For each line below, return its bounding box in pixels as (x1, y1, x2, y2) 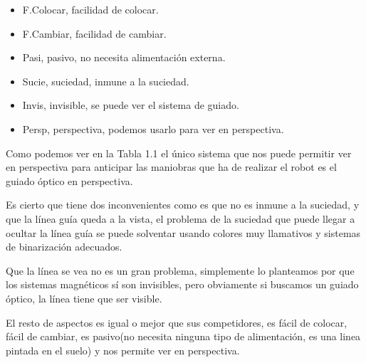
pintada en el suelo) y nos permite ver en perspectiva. (6, 342, 240, 357)
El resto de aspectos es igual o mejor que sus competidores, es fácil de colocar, (6, 315, 347, 330)
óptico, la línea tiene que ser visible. (6, 290, 162, 305)
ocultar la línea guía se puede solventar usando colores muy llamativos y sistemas (6, 225, 361, 240)
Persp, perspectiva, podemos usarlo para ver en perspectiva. (22, 121, 284, 136)
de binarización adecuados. (6, 239, 122, 254)
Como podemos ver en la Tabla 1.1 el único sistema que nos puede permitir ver (6, 145, 352, 160)
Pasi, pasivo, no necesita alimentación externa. (22, 50, 226, 65)
